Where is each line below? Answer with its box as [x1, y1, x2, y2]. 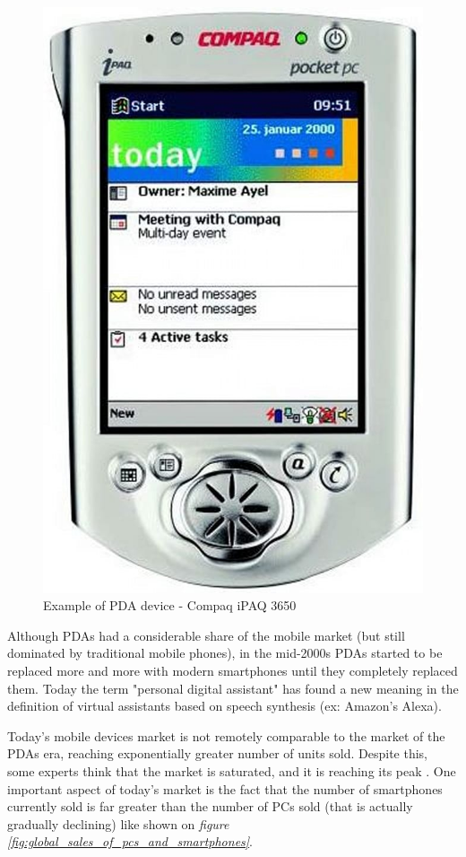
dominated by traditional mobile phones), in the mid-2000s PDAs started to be [7, 643, 443, 662]
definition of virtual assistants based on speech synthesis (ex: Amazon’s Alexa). [7, 696, 442, 715]
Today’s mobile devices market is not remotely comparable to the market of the [7, 726, 445, 745]
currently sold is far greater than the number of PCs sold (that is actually [7, 797, 413, 816]
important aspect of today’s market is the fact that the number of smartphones [7, 779, 443, 798]
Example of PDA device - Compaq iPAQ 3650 [43, 596, 297, 615]
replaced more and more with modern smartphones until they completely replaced [7, 660, 458, 679]
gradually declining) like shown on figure [7, 814, 229, 833]
